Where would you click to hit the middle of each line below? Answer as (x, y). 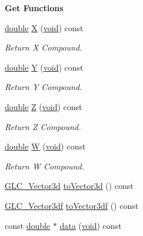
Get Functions (34, 8)
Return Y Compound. (44, 87)
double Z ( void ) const (44, 106)
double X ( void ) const (44, 27)
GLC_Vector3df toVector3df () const (72, 205)
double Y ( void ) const (44, 67)
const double (28, 225)
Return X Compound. (44, 47)
